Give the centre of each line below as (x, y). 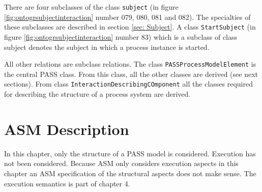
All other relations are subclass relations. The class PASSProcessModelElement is (130, 64)
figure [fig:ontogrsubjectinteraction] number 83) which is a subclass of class (121, 36)
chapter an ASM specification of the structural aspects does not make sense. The (130, 173)
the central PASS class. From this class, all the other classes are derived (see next (131, 74)
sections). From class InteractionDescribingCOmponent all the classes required (128, 84)
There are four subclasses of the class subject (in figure (91, 7)
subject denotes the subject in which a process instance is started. (107, 47)
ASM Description (67, 129)
